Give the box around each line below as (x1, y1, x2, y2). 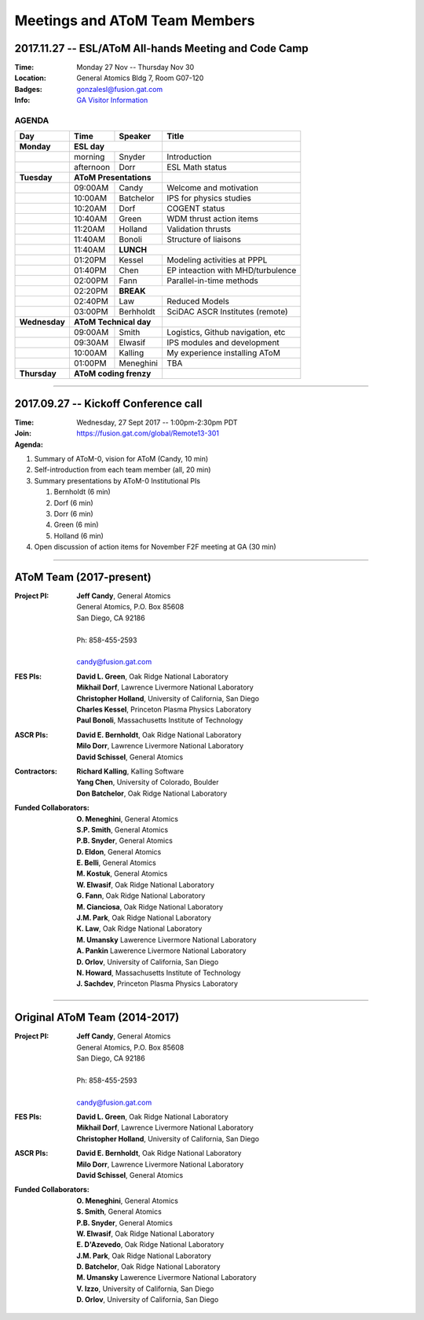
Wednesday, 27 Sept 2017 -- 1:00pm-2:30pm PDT (76, 417, 239, 427)
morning (73, 152, 105, 163)
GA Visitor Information (76, 95, 148, 105)
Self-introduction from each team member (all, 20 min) (34, 465, 211, 475)
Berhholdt (119, 307, 156, 318)
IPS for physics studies (166, 193, 251, 204)
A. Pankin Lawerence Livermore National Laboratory (76, 946, 247, 955)
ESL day (73, 142, 105, 153)
